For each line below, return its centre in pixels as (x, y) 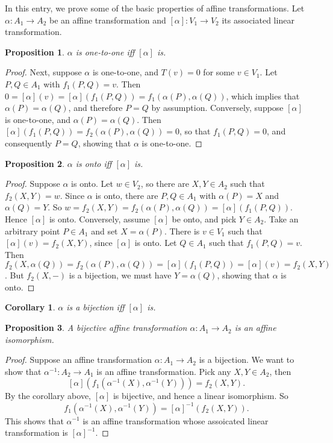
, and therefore (95, 108)
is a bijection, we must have (120, 275)
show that (23, 371)
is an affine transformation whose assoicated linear (176, 420)
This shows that (34, 420)
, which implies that (263, 96)
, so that (195, 131)
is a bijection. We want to (247, 360)
